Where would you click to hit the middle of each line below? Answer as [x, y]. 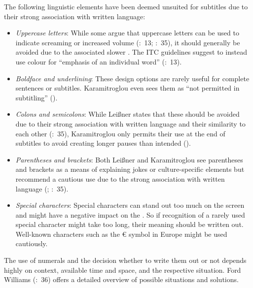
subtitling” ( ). [36, 97]
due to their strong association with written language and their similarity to [130, 123]
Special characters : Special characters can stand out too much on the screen [130, 205]
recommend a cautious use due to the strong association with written [120, 178]
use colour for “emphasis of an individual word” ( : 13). [99, 61]
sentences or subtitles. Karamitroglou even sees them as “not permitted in [127, 88]
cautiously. [32, 243]
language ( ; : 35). [42, 188]
